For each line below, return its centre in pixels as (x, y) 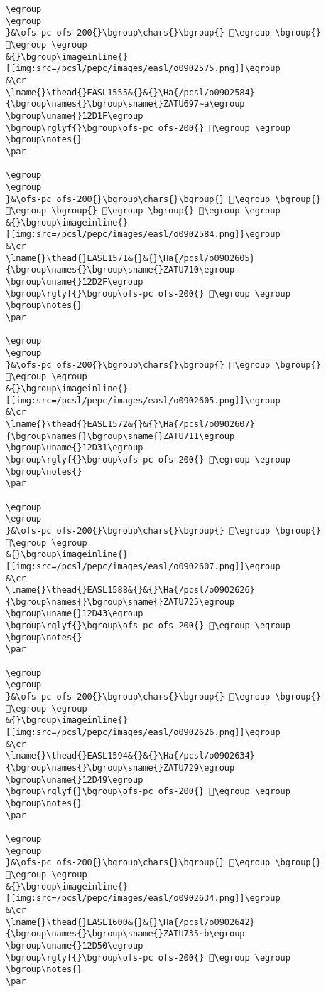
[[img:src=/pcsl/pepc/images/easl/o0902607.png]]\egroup (143, 566)
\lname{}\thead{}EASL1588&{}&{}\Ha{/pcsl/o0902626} (130, 590)
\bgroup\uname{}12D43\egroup (75, 614)
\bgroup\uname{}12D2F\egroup (75, 282)
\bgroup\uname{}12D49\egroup (75, 780)
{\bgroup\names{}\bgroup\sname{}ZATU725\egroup (120, 602)
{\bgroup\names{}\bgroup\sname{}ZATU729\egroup (120, 768)
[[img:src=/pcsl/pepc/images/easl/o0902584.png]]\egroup (143, 234)
